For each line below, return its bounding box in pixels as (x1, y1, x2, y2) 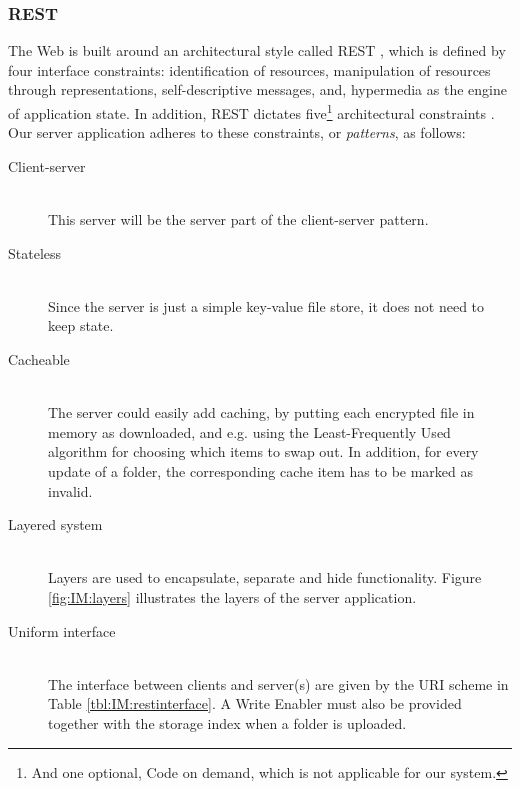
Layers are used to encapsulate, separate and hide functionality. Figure (48, 567, 482, 588)
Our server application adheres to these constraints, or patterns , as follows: (8, 122, 466, 143)
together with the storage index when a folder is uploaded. (48, 712, 407, 733)
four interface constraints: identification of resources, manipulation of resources (8, 59, 491, 80)
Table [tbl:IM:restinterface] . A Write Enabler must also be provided (48, 693, 462, 714)
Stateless (8, 242, 62, 263)
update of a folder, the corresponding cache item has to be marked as (48, 460, 474, 481)
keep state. (48, 315, 114, 336)
